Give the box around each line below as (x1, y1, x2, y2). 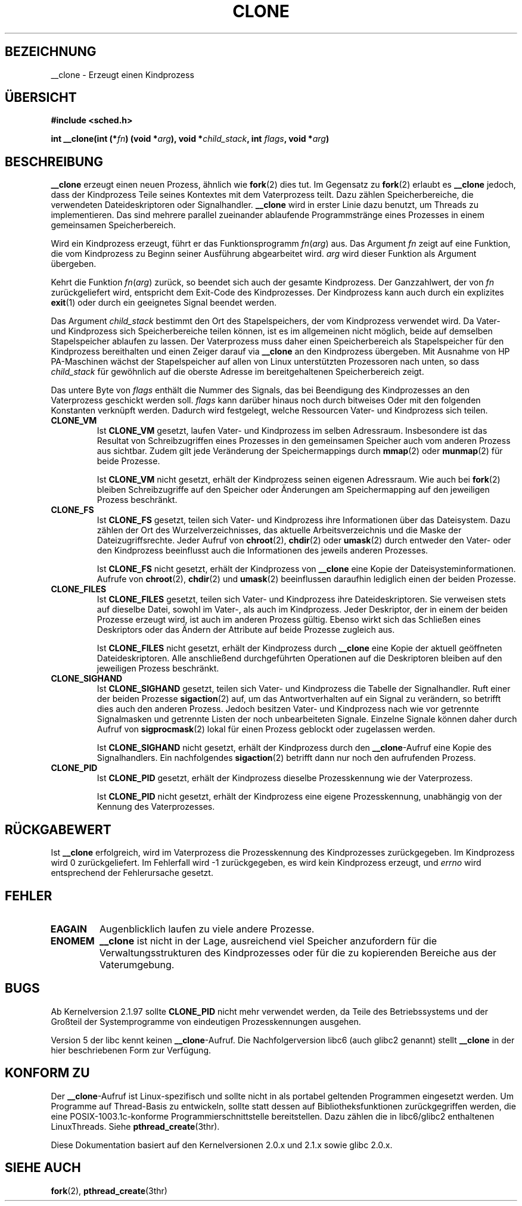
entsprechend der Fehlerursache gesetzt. (51, 868, 213, 878)
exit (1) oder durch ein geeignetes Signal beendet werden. (51, 297, 277, 308)
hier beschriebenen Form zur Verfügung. (51, 1045, 211, 1055)
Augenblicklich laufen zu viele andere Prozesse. (100, 922, 315, 935)
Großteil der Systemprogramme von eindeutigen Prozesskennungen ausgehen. (51, 1016, 361, 1027)
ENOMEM (50, 934, 95, 947)
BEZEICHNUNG (5, 44, 97, 60)
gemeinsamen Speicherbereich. (51, 220, 176, 231)
